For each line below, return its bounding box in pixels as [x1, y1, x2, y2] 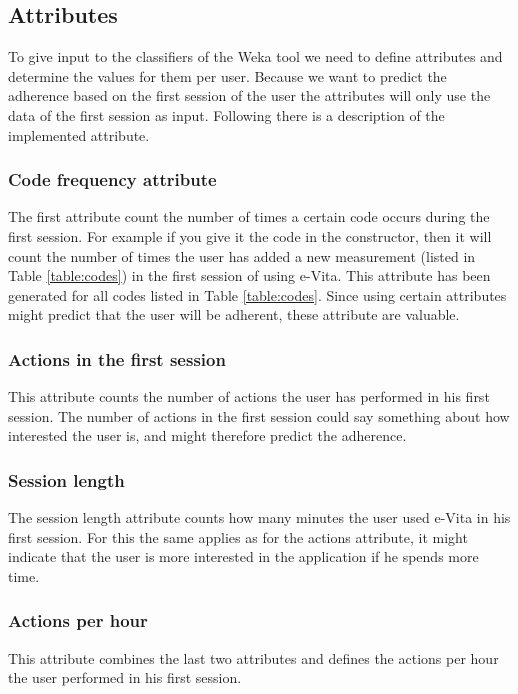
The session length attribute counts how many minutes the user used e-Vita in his [8, 507, 511, 528]
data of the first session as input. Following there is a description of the [8, 104, 445, 125]
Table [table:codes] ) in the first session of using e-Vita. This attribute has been [8, 265, 491, 286]
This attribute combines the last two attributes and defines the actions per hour [8, 647, 499, 668]
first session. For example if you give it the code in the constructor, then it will [8, 225, 492, 246]
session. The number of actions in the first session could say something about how [8, 405, 510, 426]
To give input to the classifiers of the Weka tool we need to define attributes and [8, 46, 503, 67]
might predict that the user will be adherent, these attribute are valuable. [8, 304, 460, 325]
